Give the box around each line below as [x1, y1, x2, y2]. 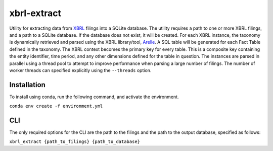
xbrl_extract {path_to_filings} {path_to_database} [9, 139, 141, 144]
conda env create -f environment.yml [9, 103, 103, 109]
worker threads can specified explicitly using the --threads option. [9, 67, 152, 73]
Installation [9, 81, 45, 89]
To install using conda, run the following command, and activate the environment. [9, 94, 179, 100]
